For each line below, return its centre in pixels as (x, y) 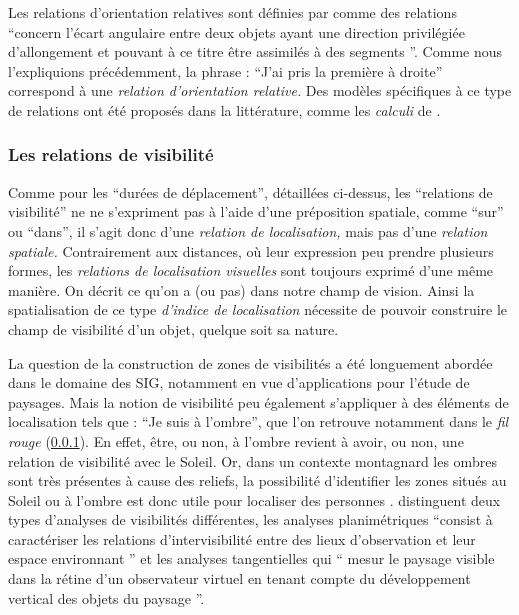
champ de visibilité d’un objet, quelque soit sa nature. (173, 328)
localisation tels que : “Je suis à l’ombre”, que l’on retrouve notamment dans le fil (258, 421)
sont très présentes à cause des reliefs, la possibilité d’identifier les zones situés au (257, 480)
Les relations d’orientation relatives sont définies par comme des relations (232, 12)
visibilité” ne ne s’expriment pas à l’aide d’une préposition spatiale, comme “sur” (256, 211)
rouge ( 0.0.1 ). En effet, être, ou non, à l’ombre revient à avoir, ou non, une (236, 440)
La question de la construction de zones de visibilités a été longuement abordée (250, 362)
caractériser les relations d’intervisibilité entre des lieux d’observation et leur (242, 538)
